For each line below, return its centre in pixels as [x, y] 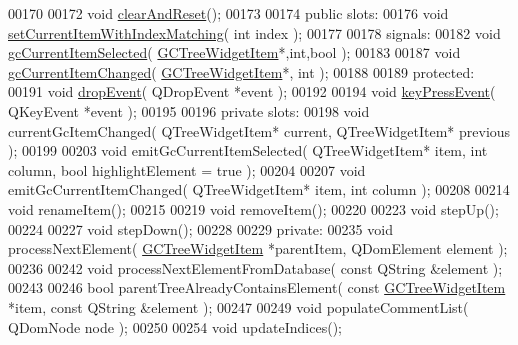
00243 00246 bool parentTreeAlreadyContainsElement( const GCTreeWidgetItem [257, 287]
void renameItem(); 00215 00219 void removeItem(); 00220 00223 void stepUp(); [253, 208]
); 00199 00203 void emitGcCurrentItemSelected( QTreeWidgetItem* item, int [248, 150]
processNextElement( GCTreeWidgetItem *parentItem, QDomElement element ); [258, 248]
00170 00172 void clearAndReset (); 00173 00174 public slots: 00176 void [228, 13]
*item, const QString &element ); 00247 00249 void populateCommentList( [238, 306]
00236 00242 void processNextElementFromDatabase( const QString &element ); [255, 267]
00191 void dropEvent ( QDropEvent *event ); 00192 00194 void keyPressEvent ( [252, 91]
